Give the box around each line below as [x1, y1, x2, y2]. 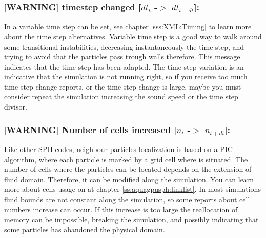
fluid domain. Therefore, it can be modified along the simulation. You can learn [4, 174, 254, 184]
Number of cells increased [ [62, 123, 177, 136]
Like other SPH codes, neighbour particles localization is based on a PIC [4, 144, 233, 154]
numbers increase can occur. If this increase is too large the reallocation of [4, 204, 238, 214]
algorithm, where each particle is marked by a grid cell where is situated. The [4, 154, 248, 164]
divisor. [4, 101, 27, 112]
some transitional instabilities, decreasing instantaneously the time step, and [4, 41, 244, 52]
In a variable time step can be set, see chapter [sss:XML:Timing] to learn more [4, 21, 252, 32]
